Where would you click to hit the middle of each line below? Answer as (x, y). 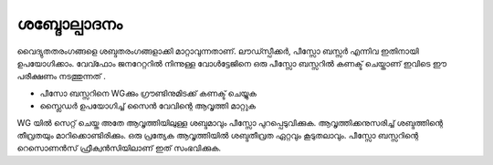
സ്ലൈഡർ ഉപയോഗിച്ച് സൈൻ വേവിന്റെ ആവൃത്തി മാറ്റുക (147, 106)
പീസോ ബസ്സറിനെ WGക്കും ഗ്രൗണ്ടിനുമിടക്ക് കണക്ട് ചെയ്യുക (148, 93)
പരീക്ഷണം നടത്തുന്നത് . (62, 77)
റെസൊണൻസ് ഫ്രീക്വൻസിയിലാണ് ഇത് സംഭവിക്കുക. (119, 148)
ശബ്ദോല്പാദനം (70, 24)
